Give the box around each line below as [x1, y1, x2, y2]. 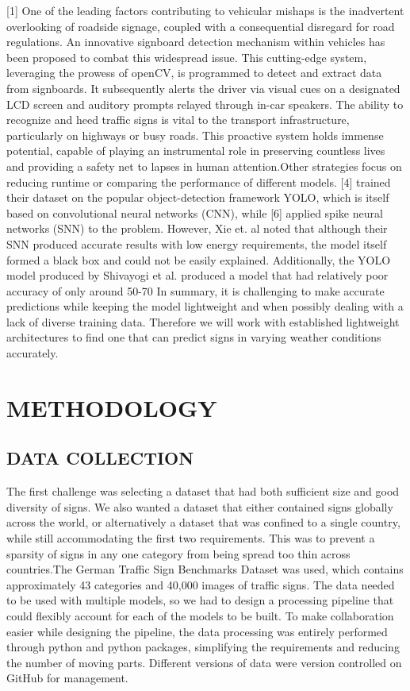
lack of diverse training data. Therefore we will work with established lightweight [6, 313, 400, 330]
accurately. [6, 345, 59, 361]
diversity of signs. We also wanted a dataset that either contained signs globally [6, 498, 393, 515]
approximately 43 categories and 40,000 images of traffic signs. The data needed [6, 576, 395, 593]
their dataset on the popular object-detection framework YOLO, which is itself [6, 189, 389, 206]
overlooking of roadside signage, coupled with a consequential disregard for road [6, 17, 395, 34]
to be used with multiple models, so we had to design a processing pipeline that [6, 592, 394, 608]
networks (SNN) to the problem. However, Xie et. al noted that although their [6, 220, 388, 237]
